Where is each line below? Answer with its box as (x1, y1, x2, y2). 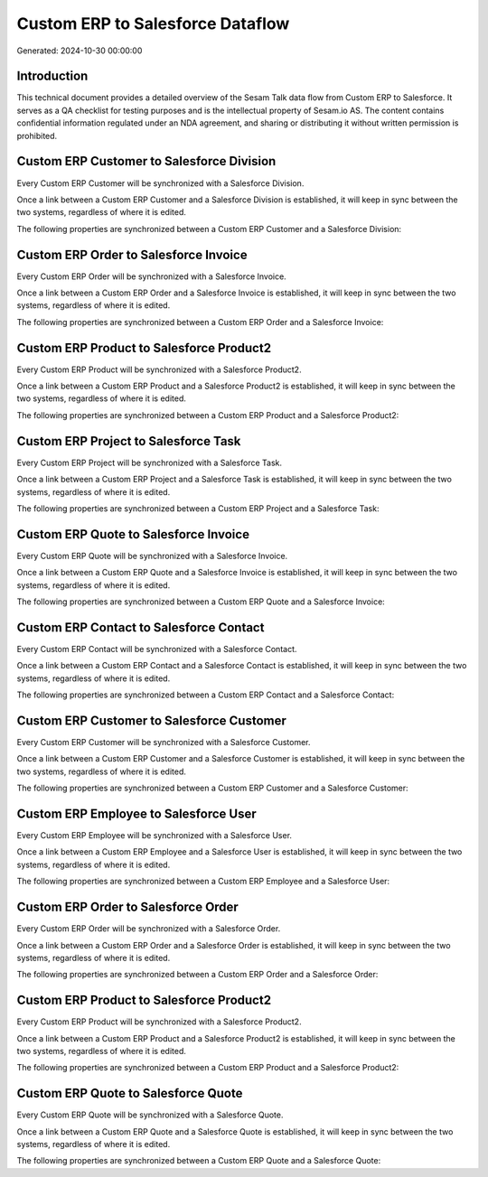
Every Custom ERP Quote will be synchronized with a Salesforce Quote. (16, 1109, 284, 1120)
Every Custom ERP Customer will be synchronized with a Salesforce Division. (16, 177, 305, 189)
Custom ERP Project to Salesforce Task (16, 434, 241, 449)
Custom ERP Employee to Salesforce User (16, 806, 257, 821)
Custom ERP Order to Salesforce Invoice (16, 247, 248, 262)
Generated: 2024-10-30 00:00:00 (16, 45, 143, 56)
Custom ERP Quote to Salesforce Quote (16, 1086, 243, 1101)
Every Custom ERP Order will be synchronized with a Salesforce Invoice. (16, 271, 286, 282)
